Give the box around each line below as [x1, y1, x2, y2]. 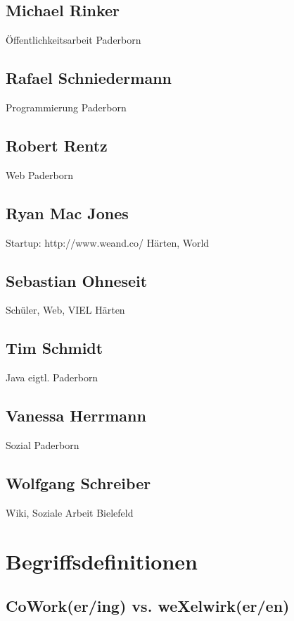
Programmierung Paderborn [6, 100, 127, 114]
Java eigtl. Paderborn [6, 370, 98, 385]
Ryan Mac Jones [6, 202, 129, 223]
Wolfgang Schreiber [6, 472, 151, 493]
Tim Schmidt [6, 337, 103, 359]
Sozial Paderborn [6, 437, 79, 452]
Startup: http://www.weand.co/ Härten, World [6, 235, 210, 250]
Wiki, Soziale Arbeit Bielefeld [6, 505, 134, 519]
